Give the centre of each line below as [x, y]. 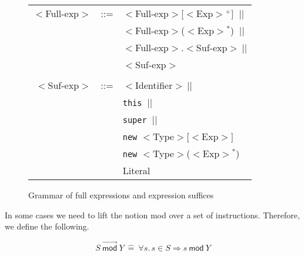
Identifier [154, 85]
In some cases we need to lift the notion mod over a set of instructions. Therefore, [152, 215]
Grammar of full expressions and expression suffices [121, 195]
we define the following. [47, 226]
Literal [136, 170]
